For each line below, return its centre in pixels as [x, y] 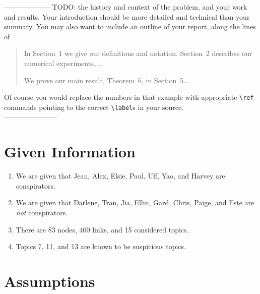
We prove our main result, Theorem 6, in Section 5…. [107, 80]
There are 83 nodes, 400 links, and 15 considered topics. [102, 229]
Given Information [70, 152]
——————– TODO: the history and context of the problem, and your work [126, 7]
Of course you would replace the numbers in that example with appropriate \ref [129, 97]
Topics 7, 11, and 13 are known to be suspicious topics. [101, 246]
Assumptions [50, 281]
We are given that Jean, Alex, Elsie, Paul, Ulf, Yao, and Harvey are [120, 176]
